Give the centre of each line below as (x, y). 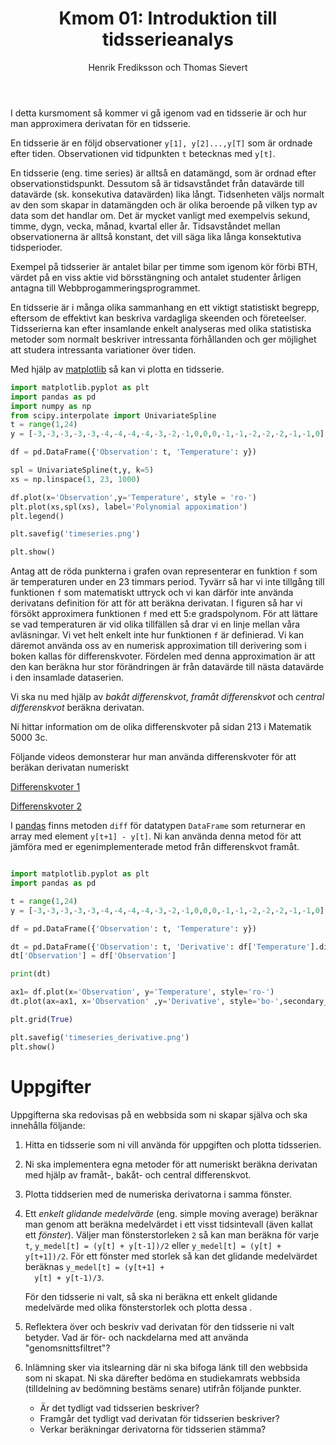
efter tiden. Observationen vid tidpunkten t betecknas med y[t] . (143, 153)
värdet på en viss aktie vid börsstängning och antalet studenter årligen (156, 277)
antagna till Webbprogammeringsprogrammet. (105, 288)
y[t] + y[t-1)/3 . (69, 1277)
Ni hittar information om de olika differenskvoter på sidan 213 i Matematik (161, 727)
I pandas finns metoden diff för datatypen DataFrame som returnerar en (158, 826)
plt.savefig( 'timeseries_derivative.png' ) (100, 1037)
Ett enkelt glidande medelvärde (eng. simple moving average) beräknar (171, 1213)
